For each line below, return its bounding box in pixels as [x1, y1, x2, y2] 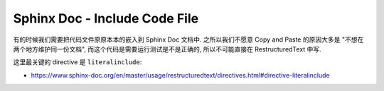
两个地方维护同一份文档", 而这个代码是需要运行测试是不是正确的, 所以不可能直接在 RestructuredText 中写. [13, 44, 321, 53]
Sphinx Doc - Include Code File [13, 11, 199, 26]
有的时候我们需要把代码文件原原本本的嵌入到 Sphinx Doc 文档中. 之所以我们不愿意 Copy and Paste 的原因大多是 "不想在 [13, 35, 364, 44]
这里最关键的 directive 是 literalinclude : [13, 58, 142, 66]
